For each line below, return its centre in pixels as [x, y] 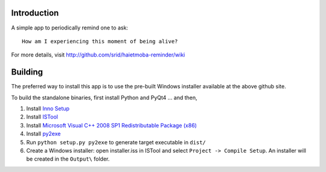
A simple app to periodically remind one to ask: [70, 28]
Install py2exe [43, 134]
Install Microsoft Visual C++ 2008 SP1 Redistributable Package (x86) [112, 125]
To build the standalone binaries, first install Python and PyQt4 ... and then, [104, 97]
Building [27, 72]
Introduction [35, 13]
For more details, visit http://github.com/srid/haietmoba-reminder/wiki [98, 55]
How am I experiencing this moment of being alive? [100, 41]
